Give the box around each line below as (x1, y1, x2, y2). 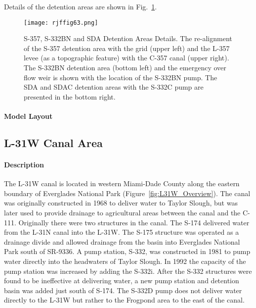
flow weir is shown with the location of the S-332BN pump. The (24, 72, 217, 82)
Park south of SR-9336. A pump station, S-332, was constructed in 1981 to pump (4, 246, 251, 257)
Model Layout (4, 111, 53, 121)
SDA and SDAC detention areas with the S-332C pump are (24, 82, 204, 92)
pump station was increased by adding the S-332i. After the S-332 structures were (4, 265, 252, 276)
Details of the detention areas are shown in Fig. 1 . (4, 1, 157, 11)
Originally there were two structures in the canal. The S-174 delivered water (18, 217, 250, 227)
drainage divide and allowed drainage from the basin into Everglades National (4, 236, 240, 247)
